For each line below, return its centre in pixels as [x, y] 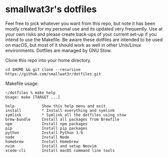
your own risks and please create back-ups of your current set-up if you [81, 34]
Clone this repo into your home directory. [48, 60]
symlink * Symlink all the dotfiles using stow [66, 115]
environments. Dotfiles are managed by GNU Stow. [59, 50]
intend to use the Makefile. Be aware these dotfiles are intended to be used [84, 40]
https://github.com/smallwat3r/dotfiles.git [53, 74]
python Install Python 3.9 [44, 133]
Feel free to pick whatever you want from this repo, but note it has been [80, 23]
